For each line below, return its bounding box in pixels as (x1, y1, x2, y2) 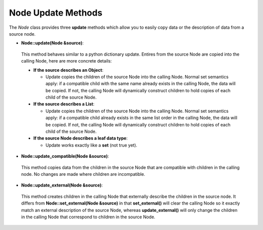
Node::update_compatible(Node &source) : (21, 153, 109, 159)
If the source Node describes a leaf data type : (33, 135, 128, 141)
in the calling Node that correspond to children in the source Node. (21, 214, 155, 220)
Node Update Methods (9, 7, 102, 18)
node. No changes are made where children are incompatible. (21, 171, 146, 177)
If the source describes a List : (33, 101, 95, 107)
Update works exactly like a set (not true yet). (45, 142, 137, 148)
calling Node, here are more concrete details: (21, 58, 112, 64)
